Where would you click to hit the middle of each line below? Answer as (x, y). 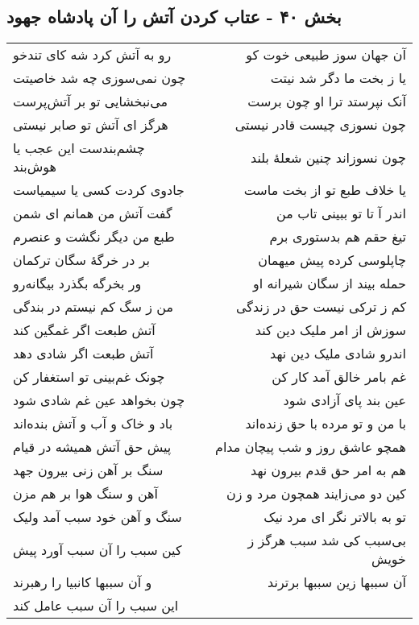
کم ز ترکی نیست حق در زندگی (321, 307)
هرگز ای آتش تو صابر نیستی (91, 125)
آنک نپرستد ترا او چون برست (327, 101)
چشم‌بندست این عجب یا (79, 148)
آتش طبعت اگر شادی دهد (83, 354)
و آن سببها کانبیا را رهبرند (83, 582)
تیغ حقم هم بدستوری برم (338, 237)
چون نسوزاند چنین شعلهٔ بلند (328, 157)
